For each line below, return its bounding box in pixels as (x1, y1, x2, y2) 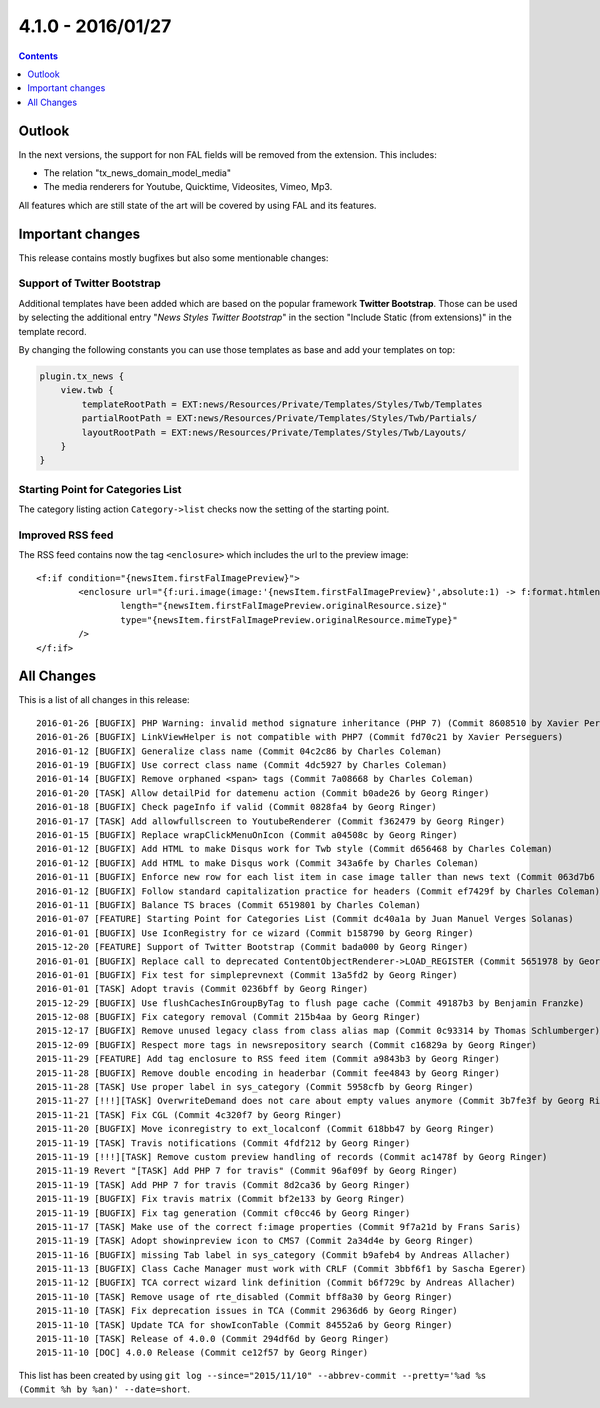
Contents (18, 50, 59, 62)
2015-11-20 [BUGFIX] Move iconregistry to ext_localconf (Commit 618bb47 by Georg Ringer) (36, 1123, 495, 1135)
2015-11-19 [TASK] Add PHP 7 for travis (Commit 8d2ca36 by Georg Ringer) (36, 1179, 411, 1190)
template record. (18, 325, 87, 337)
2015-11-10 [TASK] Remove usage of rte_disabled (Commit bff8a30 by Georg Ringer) (36, 1291, 453, 1302)
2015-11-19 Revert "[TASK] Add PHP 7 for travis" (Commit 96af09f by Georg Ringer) (36, 1165, 459, 1177)
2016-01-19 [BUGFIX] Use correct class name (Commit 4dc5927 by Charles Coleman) (36, 760, 448, 771)
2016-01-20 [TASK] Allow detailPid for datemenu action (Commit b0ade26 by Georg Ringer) (36, 787, 490, 799)
